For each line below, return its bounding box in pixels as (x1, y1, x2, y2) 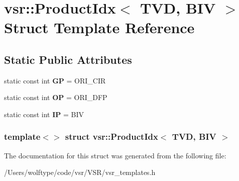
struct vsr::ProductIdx (65, 130, 158, 143)
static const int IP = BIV (4, 109, 84, 119)
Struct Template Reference (4, 17, 195, 38)
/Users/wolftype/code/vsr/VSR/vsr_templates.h (4, 167, 156, 177)
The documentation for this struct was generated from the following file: (4, 150, 226, 160)
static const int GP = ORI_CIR (4, 75, 106, 85)
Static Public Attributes (4, 51, 132, 67)
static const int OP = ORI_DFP (4, 92, 107, 103)
